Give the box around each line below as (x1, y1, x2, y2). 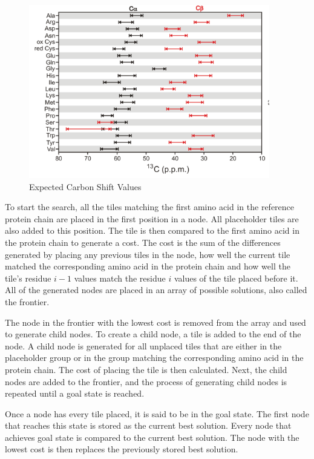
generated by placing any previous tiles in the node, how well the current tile (5, 248, 290, 260)
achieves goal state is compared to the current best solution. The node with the (5, 431, 299, 443)
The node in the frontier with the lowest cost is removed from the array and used (5, 315, 306, 328)
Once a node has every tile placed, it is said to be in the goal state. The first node (5, 407, 309, 420)
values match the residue (74, 271, 166, 284)
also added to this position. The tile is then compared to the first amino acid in (5, 224, 299, 237)
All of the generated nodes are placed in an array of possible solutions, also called (5, 283, 307, 296)
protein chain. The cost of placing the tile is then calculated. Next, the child (5, 363, 287, 375)
